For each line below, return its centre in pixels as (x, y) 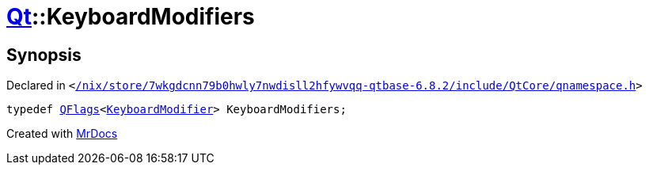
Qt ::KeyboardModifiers (131, 17)
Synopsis (44, 55)
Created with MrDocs (62, 134)
